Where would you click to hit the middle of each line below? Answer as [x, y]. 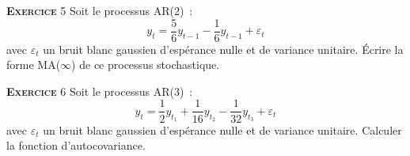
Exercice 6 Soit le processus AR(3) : [100, 91]
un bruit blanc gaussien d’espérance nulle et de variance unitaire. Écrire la [223, 49]
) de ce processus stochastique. [146, 65]
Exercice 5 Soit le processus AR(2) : [100, 10]
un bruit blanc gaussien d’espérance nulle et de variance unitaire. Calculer [222, 129]
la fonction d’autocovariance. [76, 145]
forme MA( [34, 65]
